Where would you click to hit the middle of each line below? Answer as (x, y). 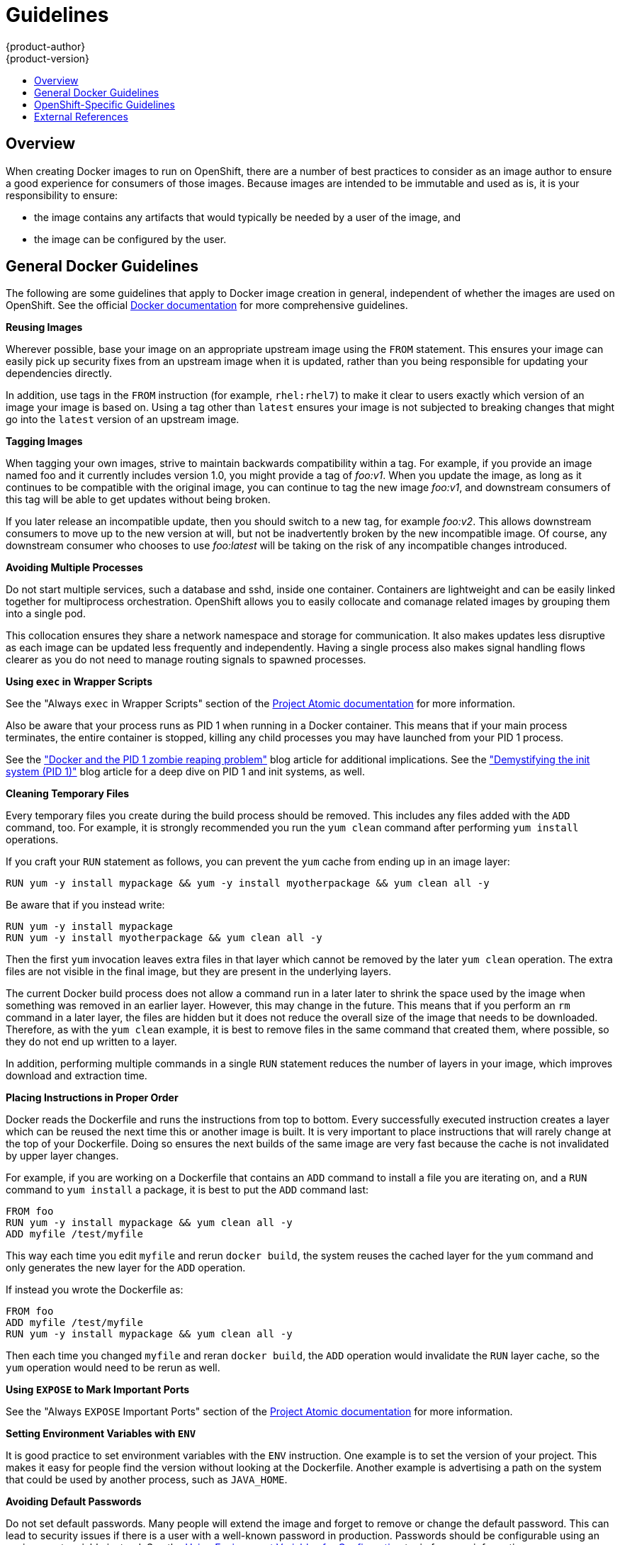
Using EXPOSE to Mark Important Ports (98, 1390)
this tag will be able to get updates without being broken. (138, 500)
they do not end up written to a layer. (91, 1042)
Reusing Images (44, 327)
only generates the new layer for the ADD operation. (126, 1268)
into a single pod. (46, 614)
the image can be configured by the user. (130, 239)
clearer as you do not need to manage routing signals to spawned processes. (186, 660)
